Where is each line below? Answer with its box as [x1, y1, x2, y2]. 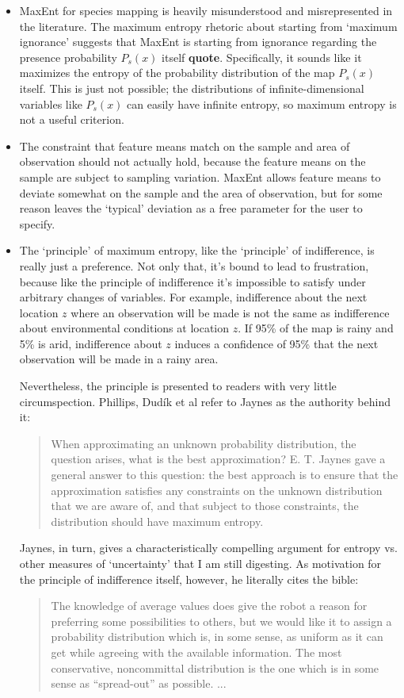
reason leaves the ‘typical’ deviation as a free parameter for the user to [19, 200, 363, 217]
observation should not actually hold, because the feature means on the [19, 153, 366, 170]
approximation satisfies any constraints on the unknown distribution [51, 481, 383, 498]
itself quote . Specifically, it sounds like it [162, 48, 362, 65]
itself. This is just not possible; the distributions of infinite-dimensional [19, 79, 364, 96]
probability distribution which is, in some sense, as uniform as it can [51, 628, 383, 645]
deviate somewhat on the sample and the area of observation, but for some [19, 184, 383, 201]
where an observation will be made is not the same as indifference [71, 304, 390, 320]
